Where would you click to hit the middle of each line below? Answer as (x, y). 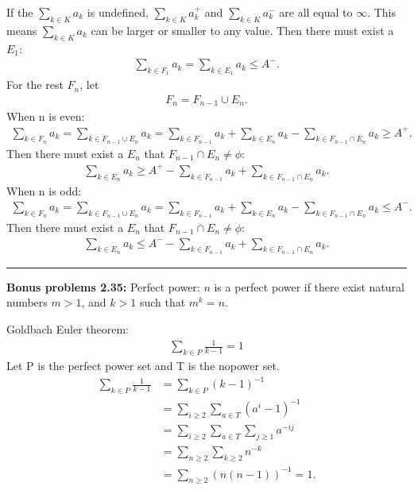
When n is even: (46, 116)
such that (163, 302)
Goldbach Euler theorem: (68, 329)
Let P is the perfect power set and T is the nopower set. (143, 365)
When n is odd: (44, 191)
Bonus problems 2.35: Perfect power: (103, 286)
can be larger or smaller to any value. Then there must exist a (242, 30)
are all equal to (316, 12)
